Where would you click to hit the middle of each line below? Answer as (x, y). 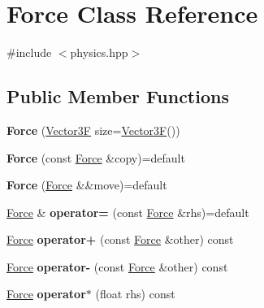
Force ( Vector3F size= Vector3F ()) (93, 130)
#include (29, 52)
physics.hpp (99, 52)
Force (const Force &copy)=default (96, 157)
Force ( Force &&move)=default (87, 185)
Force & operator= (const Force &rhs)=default (128, 212)
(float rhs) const (135, 294)
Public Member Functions (118, 96)
